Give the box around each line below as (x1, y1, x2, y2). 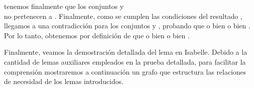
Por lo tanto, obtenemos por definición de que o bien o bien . (4, 30, 190, 40)
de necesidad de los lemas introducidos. (4, 76, 124, 87)
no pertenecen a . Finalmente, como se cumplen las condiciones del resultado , (4, 10, 243, 21)
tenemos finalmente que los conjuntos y (4, 1, 124, 11)
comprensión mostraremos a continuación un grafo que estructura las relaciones (4, 66, 247, 77)
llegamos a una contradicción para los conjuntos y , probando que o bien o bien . (4, 20, 251, 31)
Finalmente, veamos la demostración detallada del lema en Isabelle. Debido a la (4, 47, 247, 57)
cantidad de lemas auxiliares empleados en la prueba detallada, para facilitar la (4, 56, 246, 67)
